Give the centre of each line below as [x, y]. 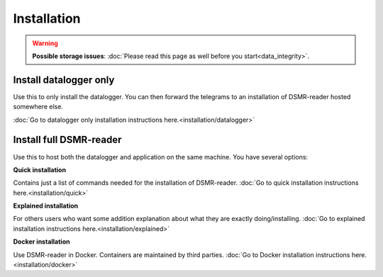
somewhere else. [38, 107]
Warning [45, 43]
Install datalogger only [64, 80]
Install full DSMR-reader [67, 140]
